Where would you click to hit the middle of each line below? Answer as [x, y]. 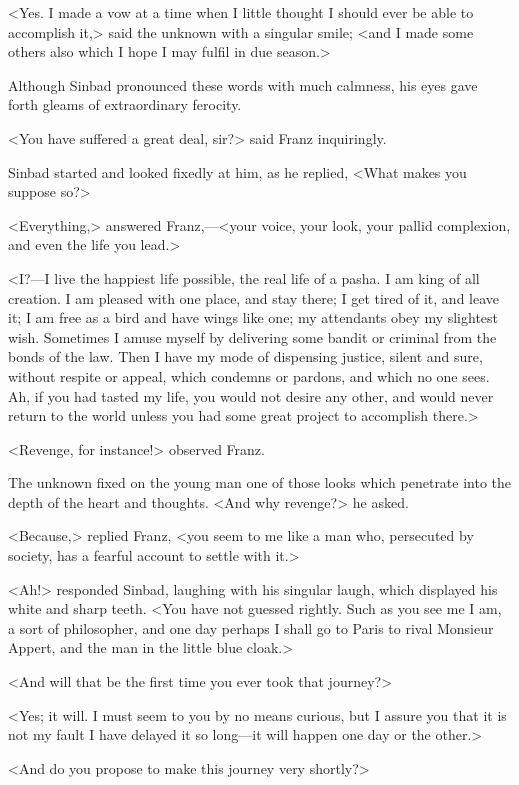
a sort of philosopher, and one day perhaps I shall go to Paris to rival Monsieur [251, 627]
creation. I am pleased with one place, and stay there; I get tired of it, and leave [254, 297]
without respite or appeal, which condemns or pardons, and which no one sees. [249, 375]
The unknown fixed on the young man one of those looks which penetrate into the [260, 482]
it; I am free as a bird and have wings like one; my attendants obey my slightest [253, 317]
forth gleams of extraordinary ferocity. [125, 104]
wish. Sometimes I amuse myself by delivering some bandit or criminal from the [252, 336]
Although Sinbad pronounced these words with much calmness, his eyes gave [243, 84]
